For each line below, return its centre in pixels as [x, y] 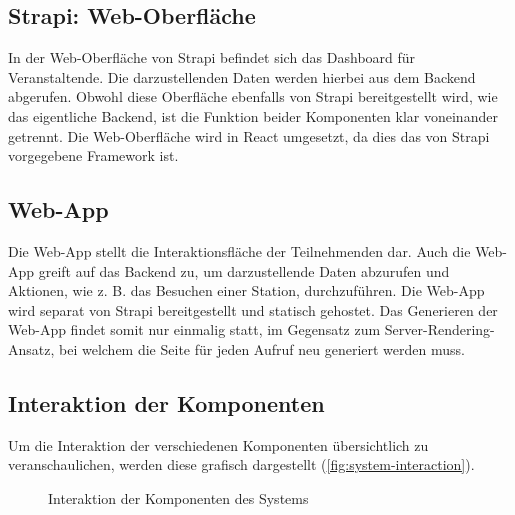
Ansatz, [31, 348]
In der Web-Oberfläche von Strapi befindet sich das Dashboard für [212, 57]
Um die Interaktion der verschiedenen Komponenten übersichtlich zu [218, 444]
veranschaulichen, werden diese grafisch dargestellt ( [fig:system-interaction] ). [241, 464]
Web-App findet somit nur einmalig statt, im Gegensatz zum [194, 329]
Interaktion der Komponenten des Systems [178, 497]
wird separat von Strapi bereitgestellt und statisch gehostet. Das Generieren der [253, 309]
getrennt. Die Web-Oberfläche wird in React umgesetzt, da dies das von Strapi [249, 135]
